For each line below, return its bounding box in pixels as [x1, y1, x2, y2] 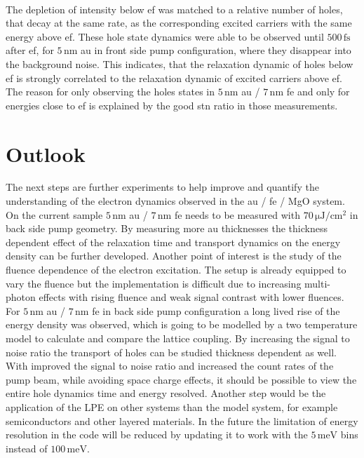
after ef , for [6, 43, 54, 58]
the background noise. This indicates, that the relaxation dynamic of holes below [6, 56, 353, 71]
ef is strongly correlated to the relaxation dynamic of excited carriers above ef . [6, 70, 343, 85]
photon [6, 290, 36, 304]
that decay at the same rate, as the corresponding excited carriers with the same [6, 15, 352, 30]
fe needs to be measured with [174, 207, 300, 222]
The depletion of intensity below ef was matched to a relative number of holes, [6, 1, 343, 16]
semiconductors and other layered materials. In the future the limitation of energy [6, 413, 358, 428]
